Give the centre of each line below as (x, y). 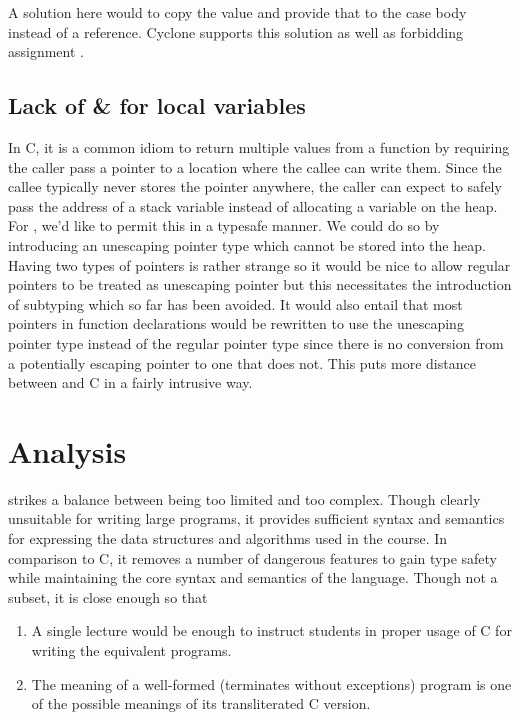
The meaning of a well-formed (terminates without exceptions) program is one (271, 683)
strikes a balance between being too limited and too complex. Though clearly (244, 498)
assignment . (46, 51)
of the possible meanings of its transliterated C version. (201, 703)
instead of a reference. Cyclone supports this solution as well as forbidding (235, 31)
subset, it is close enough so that (108, 596)
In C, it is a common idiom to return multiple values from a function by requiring (259, 146)
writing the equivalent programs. (131, 649)
